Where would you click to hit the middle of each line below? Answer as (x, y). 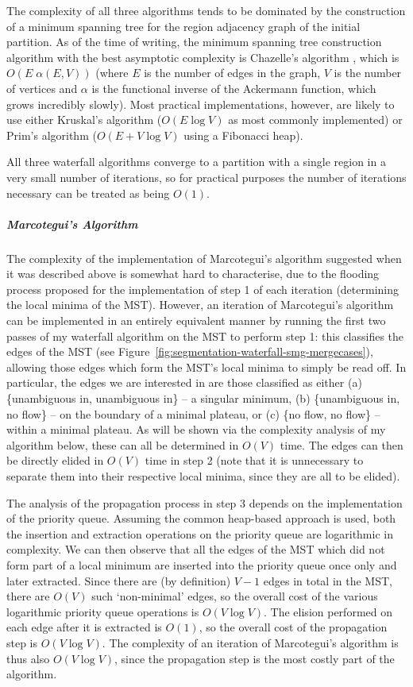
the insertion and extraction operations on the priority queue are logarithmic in (200, 533)
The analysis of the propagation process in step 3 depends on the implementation (205, 502)
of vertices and (42, 88)
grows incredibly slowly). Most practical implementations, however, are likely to (201, 104)
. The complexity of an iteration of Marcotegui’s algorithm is (250, 642)
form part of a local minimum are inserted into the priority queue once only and (202, 564)
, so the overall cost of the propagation (293, 627)
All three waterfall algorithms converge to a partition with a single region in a (196, 162)
